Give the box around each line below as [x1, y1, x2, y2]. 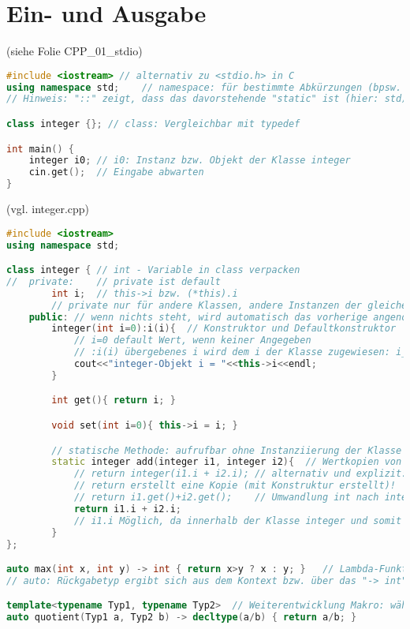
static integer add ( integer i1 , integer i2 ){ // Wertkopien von [51, 456, 402, 468]
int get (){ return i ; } [51, 395, 176, 406]
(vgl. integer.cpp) [6, 200, 90, 217]
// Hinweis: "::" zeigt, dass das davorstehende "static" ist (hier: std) [6, 93, 408, 105]
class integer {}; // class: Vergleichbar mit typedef [6, 118, 300, 129]
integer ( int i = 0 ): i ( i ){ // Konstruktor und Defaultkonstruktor [51, 323, 397, 335]
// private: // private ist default [6, 275, 222, 287]
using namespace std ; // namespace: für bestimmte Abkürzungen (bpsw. [6, 81, 402, 93]
